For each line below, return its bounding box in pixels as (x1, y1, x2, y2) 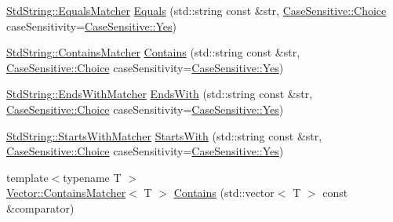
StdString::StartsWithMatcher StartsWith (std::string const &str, (6, 127, 322, 144)
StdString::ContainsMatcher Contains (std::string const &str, (6, 44, 300, 60)
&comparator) (6, 199, 75, 216)
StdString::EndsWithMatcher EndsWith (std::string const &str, (6, 86, 313, 102)
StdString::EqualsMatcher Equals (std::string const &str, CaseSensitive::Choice (6, 2, 387, 18)
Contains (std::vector (173, 184, 275, 201)
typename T (63, 169, 122, 185)
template (6, 169, 49, 185)
